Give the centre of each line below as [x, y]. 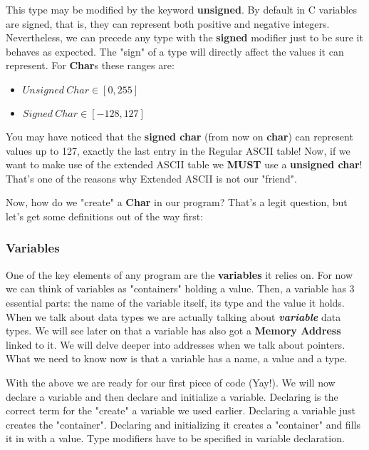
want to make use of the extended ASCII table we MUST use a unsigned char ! [184, 164]
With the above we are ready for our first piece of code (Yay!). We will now [171, 382]
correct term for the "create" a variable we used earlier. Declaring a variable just [181, 410]
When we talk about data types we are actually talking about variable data [173, 316]
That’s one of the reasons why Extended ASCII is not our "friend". [151, 178]
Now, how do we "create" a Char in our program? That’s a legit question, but [177, 202]
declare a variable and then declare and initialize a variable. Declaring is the [172, 396]
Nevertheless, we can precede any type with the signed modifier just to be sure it [184, 37]
